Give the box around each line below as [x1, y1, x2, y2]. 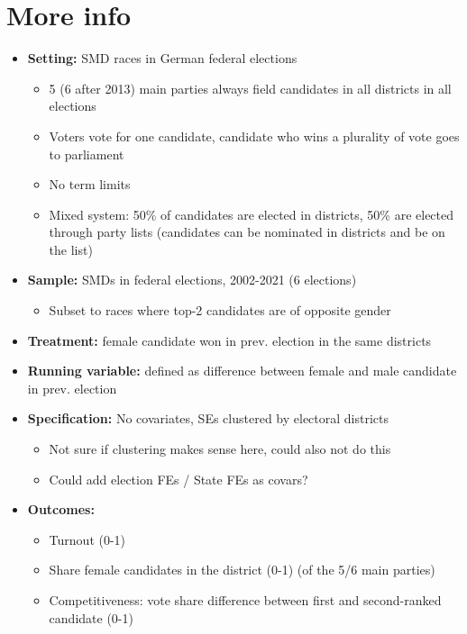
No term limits [49, 175, 131, 194]
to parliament [49, 144, 124, 163]
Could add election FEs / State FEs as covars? [49, 469, 308, 488]
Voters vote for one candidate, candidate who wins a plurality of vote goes [49, 126, 460, 145]
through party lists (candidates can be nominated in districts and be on [49, 222, 445, 241]
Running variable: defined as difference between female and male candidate [27, 361, 457, 380]
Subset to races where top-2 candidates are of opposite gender [49, 301, 391, 320]
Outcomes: [27, 500, 95, 519]
